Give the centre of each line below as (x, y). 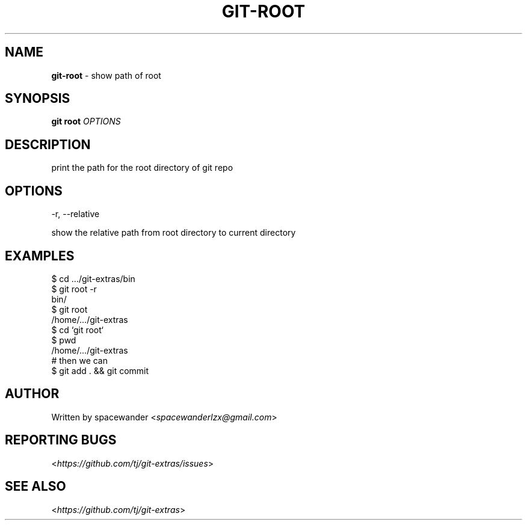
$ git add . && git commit (100, 370)
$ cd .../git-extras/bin (93, 278)
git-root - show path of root (106, 75)
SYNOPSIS (38, 99)
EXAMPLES (40, 256)
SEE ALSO (35, 487)
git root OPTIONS (86, 121)
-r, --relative (76, 214)
